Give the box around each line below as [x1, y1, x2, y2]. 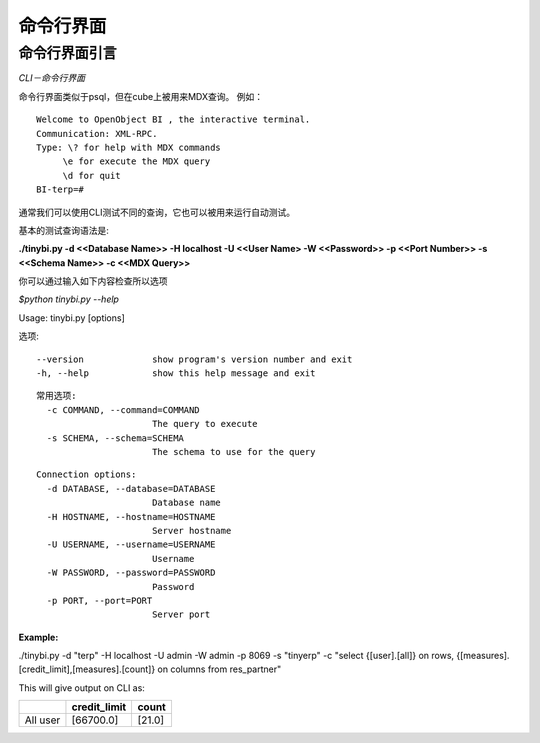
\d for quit [62, 170, 121, 181]
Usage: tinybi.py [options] [18, 311, 125, 324]
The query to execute [151, 418, 259, 430]
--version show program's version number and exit [36, 353, 353, 365]
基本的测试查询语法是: [18, 224, 110, 236]
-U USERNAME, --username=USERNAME [46, 539, 216, 550]
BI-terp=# [36, 184, 84, 195]
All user [24, 713, 61, 727]
